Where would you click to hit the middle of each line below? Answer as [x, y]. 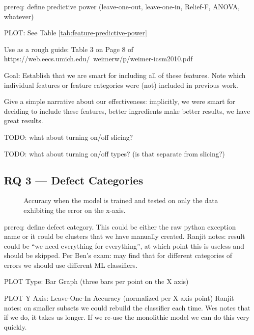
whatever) [19, 16]
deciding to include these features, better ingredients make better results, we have [127, 111]
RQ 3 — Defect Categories [74, 180]
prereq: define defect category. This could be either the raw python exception [120, 226]
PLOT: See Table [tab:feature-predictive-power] [76, 33]
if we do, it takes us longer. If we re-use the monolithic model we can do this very [127, 317]
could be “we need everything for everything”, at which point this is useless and [124, 245]
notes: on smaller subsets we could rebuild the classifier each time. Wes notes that [127, 307]
